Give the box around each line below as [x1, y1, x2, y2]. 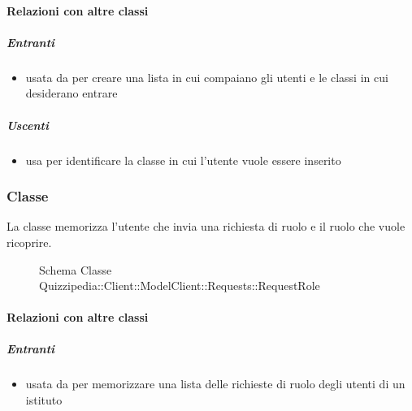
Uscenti [7, 116, 49, 133]
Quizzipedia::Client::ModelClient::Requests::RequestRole [39, 277, 320, 294]
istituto [25, 392, 63, 409]
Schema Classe [39, 261, 112, 278]
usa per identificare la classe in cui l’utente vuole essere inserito [25, 151, 341, 168]
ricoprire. [7, 233, 52, 250]
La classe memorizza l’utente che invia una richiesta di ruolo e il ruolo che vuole [7, 218, 405, 235]
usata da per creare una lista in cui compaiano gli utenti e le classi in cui [25, 68, 388, 85]
